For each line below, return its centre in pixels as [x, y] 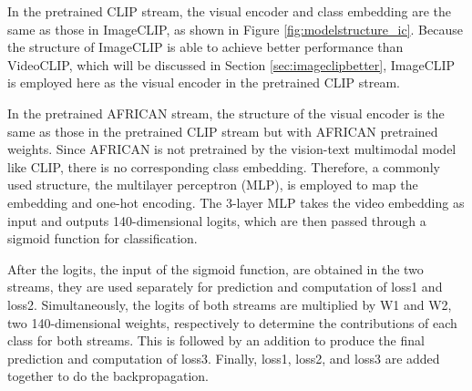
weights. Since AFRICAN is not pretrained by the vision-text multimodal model [232, 149]
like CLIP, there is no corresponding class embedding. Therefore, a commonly [224, 166]
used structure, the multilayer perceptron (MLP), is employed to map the [213, 185]
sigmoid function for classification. [103, 238]
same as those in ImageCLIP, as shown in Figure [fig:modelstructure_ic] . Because [235, 29]
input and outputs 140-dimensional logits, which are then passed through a [217, 220]
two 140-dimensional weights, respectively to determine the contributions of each [232, 322]
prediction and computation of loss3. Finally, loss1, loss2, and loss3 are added [224, 358]
